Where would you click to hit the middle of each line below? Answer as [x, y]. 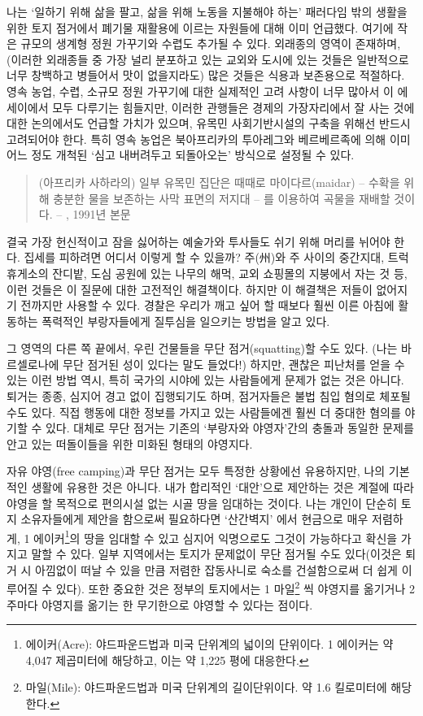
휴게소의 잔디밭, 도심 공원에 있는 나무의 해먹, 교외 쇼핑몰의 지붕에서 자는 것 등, [207, 273]
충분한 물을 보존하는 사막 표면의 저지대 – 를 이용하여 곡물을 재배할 [222, 198]
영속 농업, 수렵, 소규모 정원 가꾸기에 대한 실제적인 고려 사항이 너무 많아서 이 [200, 91]
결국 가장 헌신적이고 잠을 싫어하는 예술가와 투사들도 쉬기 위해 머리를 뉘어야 [198, 241]
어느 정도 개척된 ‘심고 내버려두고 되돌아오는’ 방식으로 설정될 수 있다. [181, 155]
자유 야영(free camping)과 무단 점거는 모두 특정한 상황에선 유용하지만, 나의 [196, 471]
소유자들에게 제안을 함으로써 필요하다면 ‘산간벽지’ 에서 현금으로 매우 [194, 519]
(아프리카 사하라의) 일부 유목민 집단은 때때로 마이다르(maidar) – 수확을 [219, 182]
